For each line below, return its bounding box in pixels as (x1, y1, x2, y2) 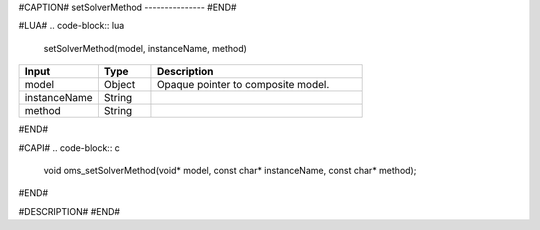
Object (103, 78, 136, 92)
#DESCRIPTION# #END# (18, 205, 120, 217)
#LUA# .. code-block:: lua (18, 20, 125, 32)
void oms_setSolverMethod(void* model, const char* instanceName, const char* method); (43, 164, 417, 176)
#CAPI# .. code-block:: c (18, 141, 120, 154)
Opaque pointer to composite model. (156, 78, 330, 92)
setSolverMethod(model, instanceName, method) (43, 42, 247, 54)
